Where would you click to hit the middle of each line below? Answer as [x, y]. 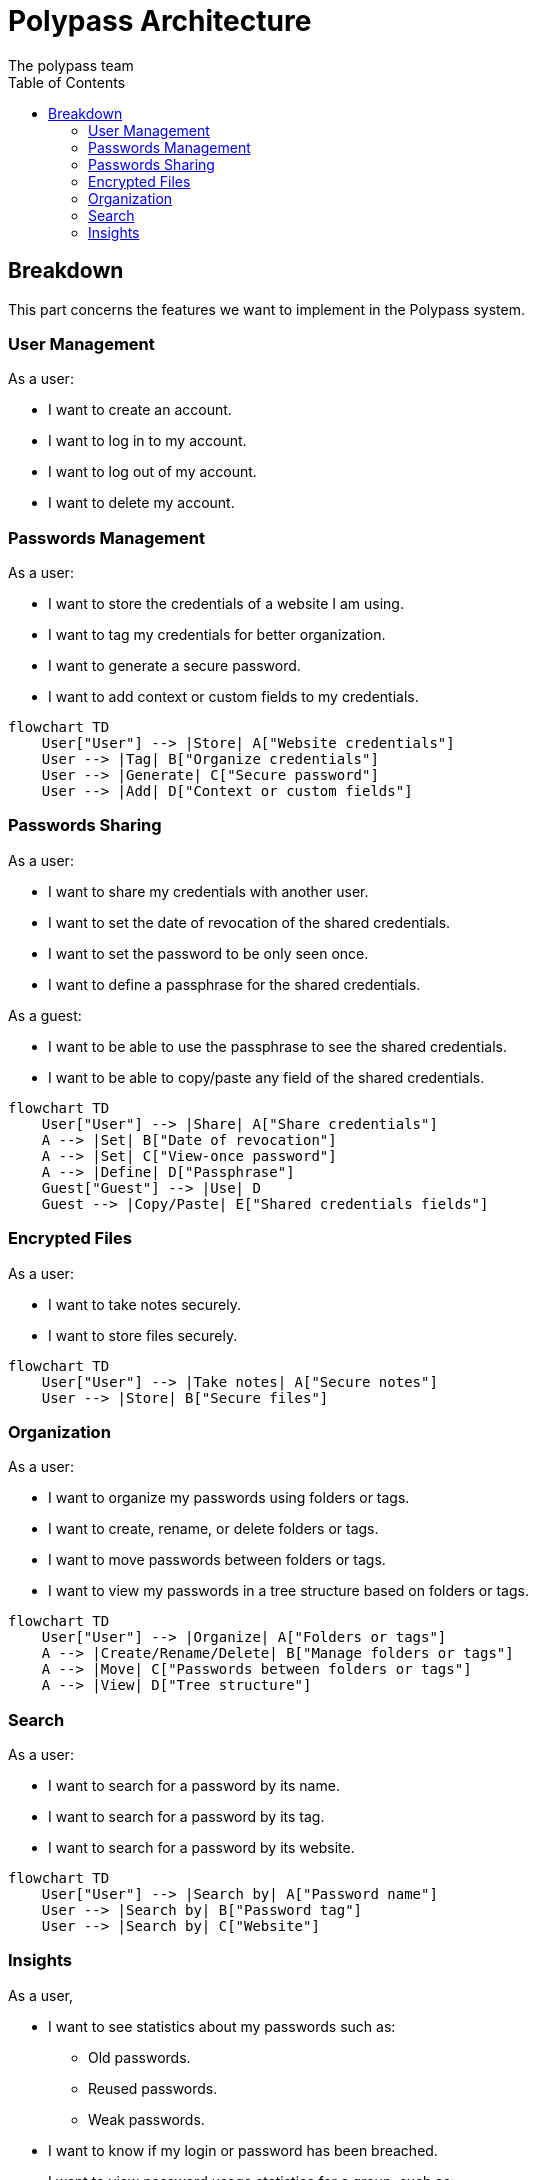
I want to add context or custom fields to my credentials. [233, 697]
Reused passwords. [153, 2088]
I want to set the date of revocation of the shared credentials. [249, 922]
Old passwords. [139, 2057]
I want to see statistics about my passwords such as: [222, 2026]
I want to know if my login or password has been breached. [243, 2150]
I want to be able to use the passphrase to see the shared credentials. [277, 1046]
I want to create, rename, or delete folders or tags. [213, 1529]
